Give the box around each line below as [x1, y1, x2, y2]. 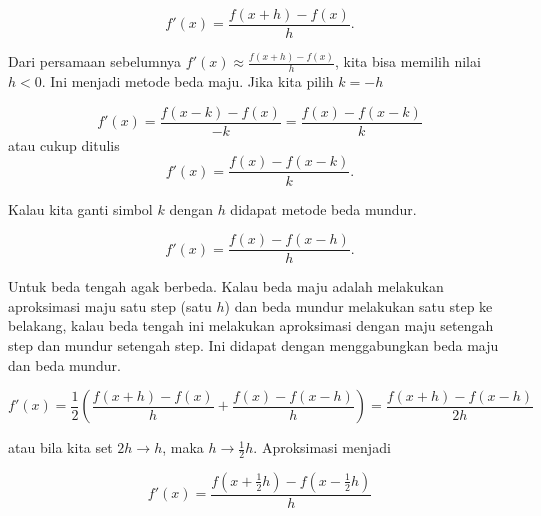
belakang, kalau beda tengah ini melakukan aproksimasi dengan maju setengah [8, 315, 494, 336]
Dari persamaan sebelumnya [8, 51, 182, 72]
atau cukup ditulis [8, 134, 120, 155]
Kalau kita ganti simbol [8, 198, 153, 219]
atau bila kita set [8, 437, 113, 458]
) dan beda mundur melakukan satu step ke [224, 295, 493, 316]
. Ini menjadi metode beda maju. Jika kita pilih [41, 71, 334, 92]
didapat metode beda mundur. [230, 198, 417, 219]
